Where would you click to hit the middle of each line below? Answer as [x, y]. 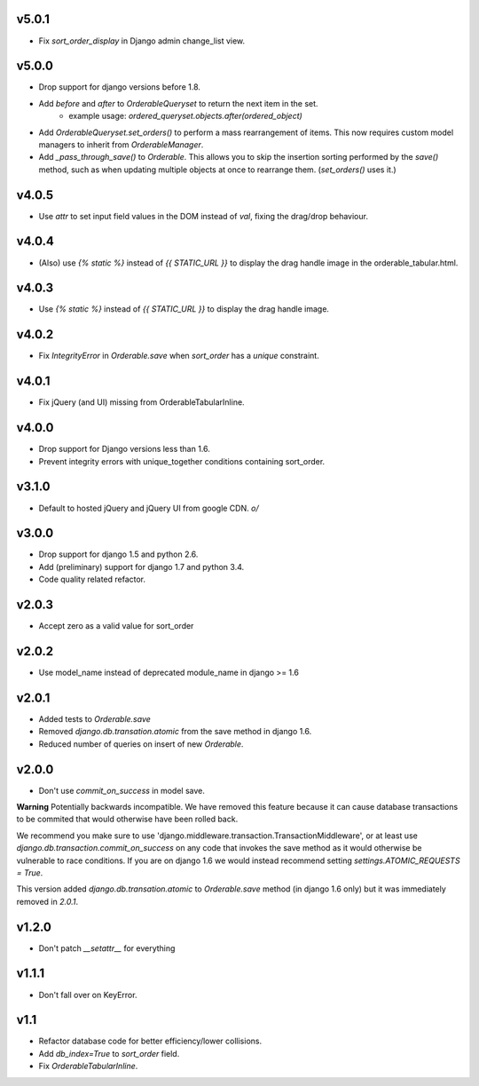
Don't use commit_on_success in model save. [122, 790]
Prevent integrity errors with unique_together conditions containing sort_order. [182, 461]
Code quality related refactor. [92, 579]
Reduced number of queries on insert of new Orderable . [141, 744]
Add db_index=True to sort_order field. [109, 1053]
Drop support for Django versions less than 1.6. [124, 449]
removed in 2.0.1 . [47, 901]
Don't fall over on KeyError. [88, 995]
